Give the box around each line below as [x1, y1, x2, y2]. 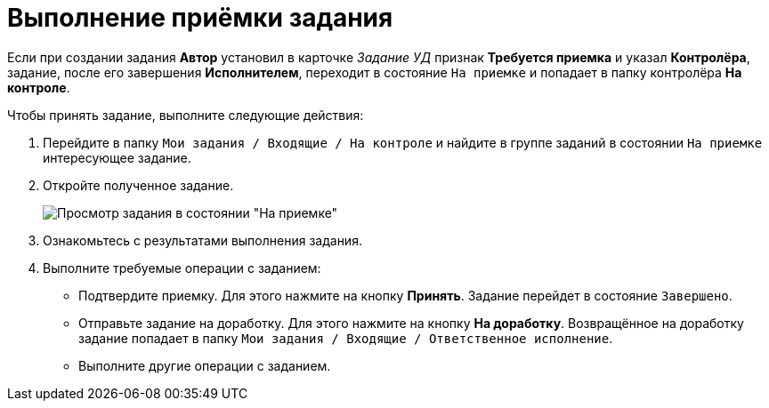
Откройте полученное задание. [43, 177, 234, 193]
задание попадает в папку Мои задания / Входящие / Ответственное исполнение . [78, 330, 613, 346]
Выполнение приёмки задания [7, 3, 393, 33]
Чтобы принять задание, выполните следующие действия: [7, 107, 364, 123]
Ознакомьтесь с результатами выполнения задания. [43, 232, 362, 248]
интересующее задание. [43, 149, 191, 165]
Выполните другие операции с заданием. [78, 357, 331, 373]
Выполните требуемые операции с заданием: [43, 260, 321, 276]
